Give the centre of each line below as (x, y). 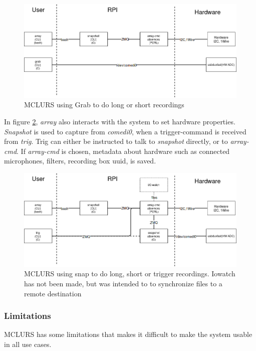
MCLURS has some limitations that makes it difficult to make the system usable (128, 334)
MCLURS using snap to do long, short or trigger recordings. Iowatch (130, 274)
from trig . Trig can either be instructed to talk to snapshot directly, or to (116, 141)
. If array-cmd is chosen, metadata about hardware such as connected (123, 151)
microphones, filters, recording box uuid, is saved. (80, 161)
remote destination (53, 293)
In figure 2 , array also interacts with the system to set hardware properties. (120, 121)
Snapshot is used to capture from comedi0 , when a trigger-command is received (125, 131)
